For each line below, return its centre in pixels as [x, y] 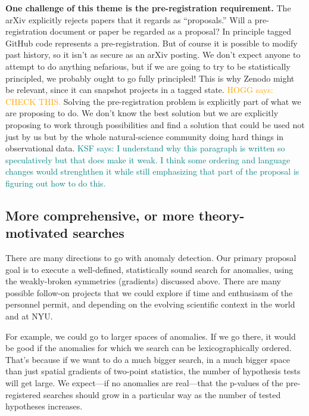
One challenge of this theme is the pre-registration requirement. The [148, 8]
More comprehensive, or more [100, 215]
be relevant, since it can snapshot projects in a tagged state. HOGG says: [139, 90]
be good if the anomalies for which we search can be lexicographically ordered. [149, 348]
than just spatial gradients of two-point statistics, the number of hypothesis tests [153, 371]
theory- [221, 215]
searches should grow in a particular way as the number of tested [162, 394]
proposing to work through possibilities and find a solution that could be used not [155, 124]
